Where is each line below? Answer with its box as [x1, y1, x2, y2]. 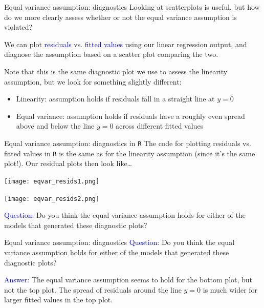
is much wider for [203, 284, 258, 295]
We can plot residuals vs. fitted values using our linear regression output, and [4, 38, 247, 49]
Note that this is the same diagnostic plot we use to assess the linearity [4, 66, 228, 76]
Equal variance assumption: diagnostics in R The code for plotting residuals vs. [4, 137, 251, 148]
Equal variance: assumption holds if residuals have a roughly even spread [16, 110, 245, 121]
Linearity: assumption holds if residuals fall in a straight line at [16, 93, 215, 104]
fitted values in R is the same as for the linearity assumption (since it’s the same [4, 148, 255, 158]
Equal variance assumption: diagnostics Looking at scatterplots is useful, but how [4, 2, 260, 12]
